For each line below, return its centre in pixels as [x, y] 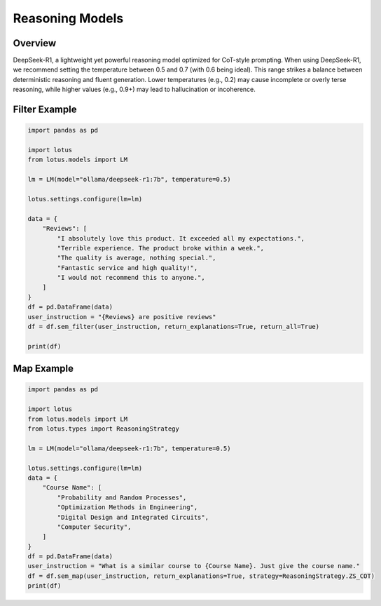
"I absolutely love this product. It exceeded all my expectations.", [181, 238]
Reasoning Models [68, 18]
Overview [35, 43]
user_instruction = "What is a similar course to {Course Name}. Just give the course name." [194, 566]
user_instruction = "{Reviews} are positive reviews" [122, 317]
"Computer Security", [94, 527]
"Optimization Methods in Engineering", [127, 507]
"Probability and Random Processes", [122, 497]
